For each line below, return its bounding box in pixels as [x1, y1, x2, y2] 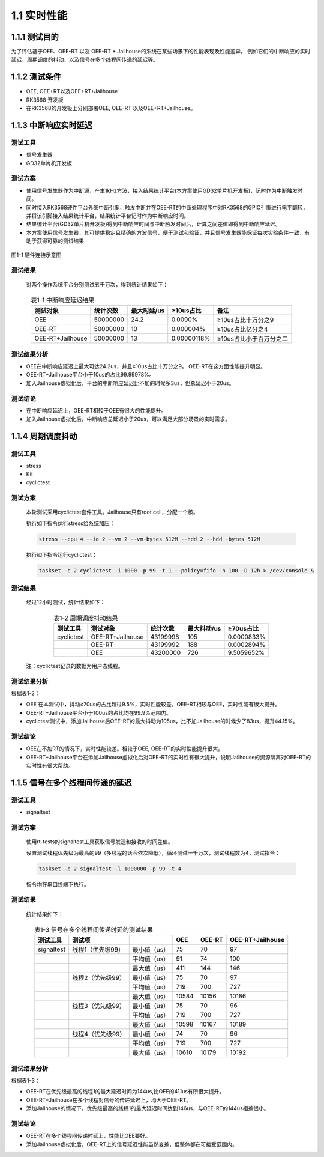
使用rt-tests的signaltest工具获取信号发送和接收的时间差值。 [26, 838, 173, 845]
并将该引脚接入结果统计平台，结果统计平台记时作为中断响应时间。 [26, 212, 189, 219]
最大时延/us [131, 306, 165, 315]
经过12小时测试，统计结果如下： [26, 598, 106, 606]
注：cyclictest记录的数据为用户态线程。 [26, 662, 124, 669]
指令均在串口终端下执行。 [26, 881, 89, 888]
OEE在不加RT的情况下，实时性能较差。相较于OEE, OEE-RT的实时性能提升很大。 [26, 745, 224, 752]
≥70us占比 [227, 624, 259, 633]
